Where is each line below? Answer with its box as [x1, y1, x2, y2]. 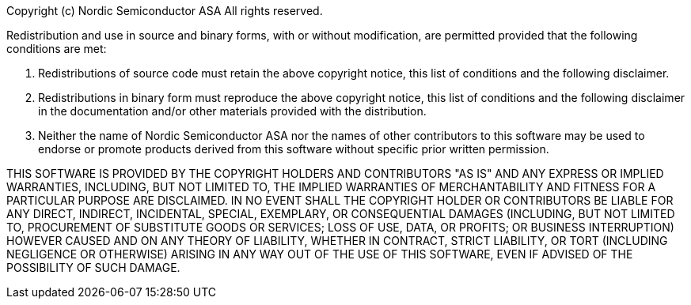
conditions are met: [6, 42, 107, 55]
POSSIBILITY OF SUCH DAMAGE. [6, 261, 180, 274]
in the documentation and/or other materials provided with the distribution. [38, 104, 427, 118]
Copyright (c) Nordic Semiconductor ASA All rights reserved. [6, 4, 323, 17]
